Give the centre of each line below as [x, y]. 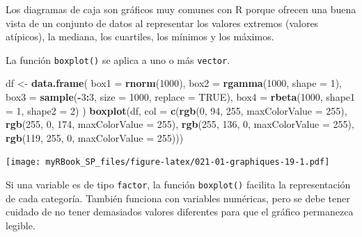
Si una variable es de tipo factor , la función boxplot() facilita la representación [178, 185]
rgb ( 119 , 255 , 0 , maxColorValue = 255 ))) [95, 137]
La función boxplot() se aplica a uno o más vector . [118, 59]
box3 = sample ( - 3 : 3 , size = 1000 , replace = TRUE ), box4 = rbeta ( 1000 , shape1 [181, 97]
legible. [21, 225]
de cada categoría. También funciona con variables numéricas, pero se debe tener [178, 198]
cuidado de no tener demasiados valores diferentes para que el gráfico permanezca [180, 212]
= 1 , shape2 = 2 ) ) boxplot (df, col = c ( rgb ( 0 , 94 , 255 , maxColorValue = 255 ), [176, 110]
